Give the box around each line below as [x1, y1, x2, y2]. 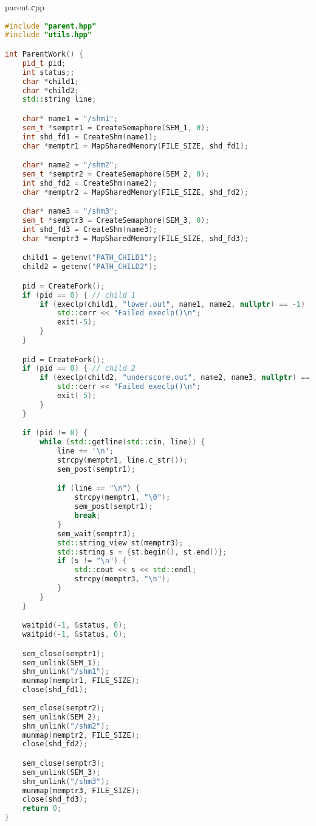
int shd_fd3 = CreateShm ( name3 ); [22, 225, 157, 234]
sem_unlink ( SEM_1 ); [22, 658, 101, 667]
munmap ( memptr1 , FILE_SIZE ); [22, 676, 140, 685]
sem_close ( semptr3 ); [22, 758, 105, 768]
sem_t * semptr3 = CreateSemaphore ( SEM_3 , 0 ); [22, 216, 210, 225]
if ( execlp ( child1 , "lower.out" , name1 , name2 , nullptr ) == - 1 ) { [39, 299, 314, 309]
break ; [74, 511, 101, 520]
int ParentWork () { [5, 50, 83, 58]
